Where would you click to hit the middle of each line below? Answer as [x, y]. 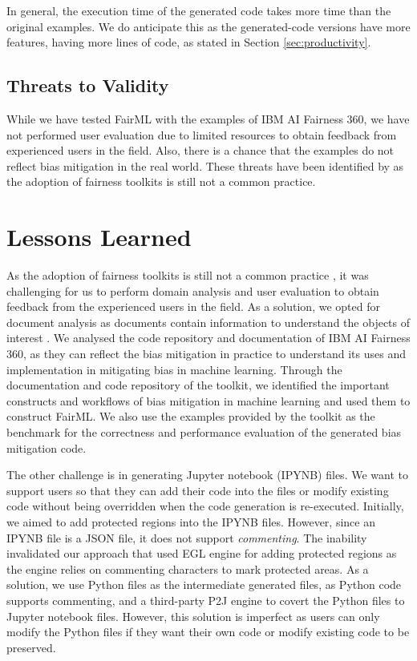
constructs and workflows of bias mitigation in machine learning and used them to [208, 400]
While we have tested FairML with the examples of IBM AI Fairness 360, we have [208, 118]
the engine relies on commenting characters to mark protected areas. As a [188, 568]
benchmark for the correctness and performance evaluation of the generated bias [204, 432]
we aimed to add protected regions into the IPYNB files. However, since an [191, 521]
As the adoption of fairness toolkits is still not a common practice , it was [188, 275]
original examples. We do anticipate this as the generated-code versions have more [208, 26]
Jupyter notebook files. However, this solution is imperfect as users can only [193, 616]
